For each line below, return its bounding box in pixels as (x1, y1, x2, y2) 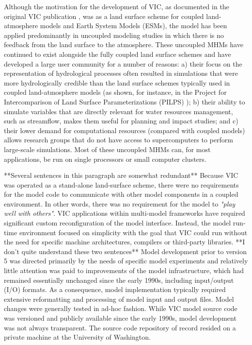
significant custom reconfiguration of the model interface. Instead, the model (4, 218, 231, 228)
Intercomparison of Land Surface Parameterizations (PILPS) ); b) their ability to (4, 96, 245, 106)
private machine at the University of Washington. (4, 332, 151, 342)
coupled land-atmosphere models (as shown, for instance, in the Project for (4, 87, 227, 97)
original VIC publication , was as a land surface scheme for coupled (4, 11, 204, 21)
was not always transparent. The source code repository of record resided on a (4, 322, 236, 332)
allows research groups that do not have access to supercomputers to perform (4, 135, 233, 145)
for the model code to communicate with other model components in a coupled (4, 189, 238, 199)
